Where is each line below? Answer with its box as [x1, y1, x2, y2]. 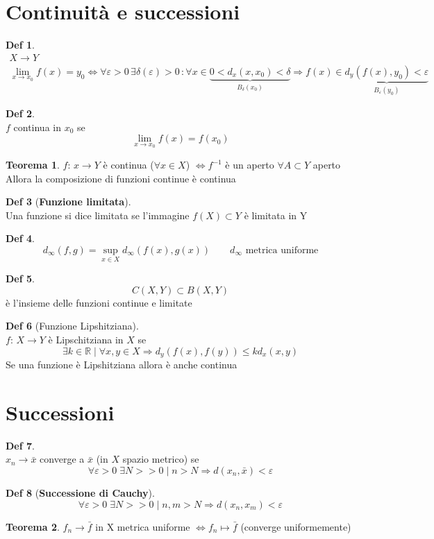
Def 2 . [6, 106, 35, 121]
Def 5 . [6, 271, 35, 286]
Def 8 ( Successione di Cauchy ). [6, 485, 155, 499]
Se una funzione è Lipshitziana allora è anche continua [6, 357, 237, 372]
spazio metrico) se [122, 452, 199, 466]
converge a [40, 452, 85, 466]
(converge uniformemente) [240, 519, 351, 533]
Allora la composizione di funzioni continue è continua [6, 171, 236, 185]
